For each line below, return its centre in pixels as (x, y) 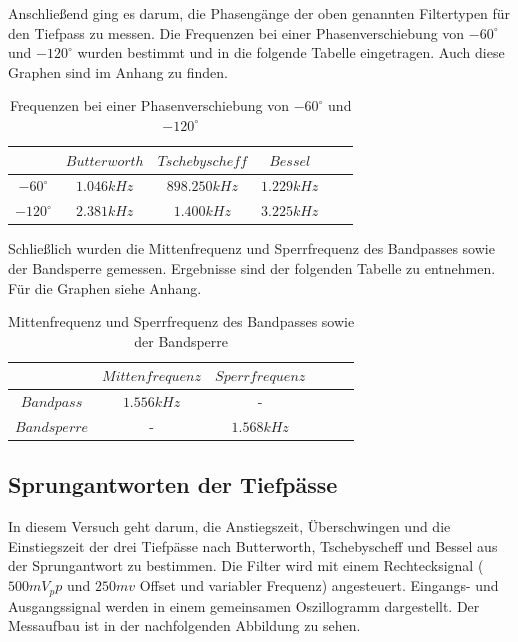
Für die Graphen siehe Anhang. (105, 287)
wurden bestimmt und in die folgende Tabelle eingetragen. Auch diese (291, 52)
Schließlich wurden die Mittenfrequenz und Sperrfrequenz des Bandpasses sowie (251, 248)
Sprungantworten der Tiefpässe (173, 484)
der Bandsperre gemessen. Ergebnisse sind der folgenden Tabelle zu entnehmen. (252, 267)
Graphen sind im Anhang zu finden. (118, 71)
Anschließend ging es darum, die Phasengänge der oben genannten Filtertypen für (259, 13)
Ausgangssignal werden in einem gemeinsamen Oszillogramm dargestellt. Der (244, 605)
